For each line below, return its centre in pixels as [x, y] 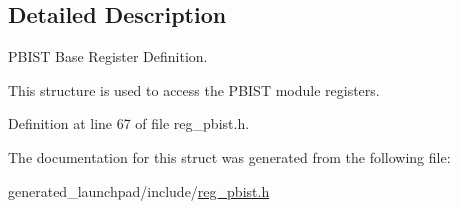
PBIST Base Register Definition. [108, 56]
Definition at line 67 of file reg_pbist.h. [129, 123]
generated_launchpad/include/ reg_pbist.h [139, 190]
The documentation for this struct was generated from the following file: [229, 156]
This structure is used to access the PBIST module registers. [194, 89]
